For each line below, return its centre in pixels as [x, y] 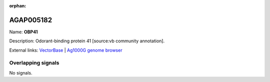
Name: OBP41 [23, 32]
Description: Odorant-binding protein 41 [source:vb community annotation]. [87, 41]
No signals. [21, 73]
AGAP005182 [31, 20]
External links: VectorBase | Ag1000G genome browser [66, 50]
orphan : [18, 6]
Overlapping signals [34, 63]
